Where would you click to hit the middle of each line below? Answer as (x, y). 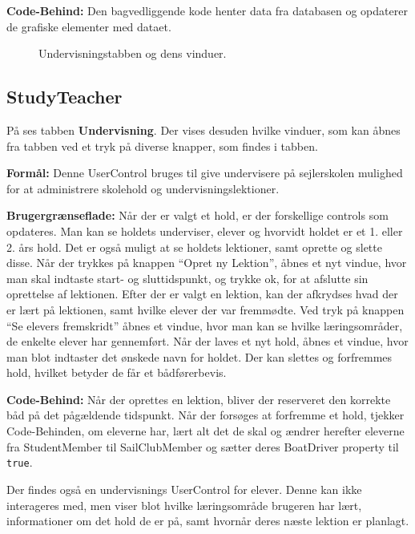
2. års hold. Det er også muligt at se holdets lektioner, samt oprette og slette (194, 247)
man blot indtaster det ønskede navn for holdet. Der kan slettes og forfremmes (199, 356)
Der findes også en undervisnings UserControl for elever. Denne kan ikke (184, 489)
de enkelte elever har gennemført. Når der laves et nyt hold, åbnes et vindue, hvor (207, 341)
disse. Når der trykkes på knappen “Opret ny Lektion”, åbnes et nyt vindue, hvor (207, 263)
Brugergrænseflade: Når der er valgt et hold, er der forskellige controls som (197, 215)
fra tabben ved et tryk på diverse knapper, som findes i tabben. (162, 146)
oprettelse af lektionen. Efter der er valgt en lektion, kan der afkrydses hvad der (202, 294)
